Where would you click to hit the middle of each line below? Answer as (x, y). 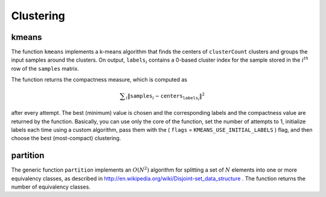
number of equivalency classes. (51, 187)
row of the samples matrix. (45, 68)
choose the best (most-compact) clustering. (66, 138)
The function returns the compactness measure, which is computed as (99, 80)
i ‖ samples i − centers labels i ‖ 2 (165, 97)
